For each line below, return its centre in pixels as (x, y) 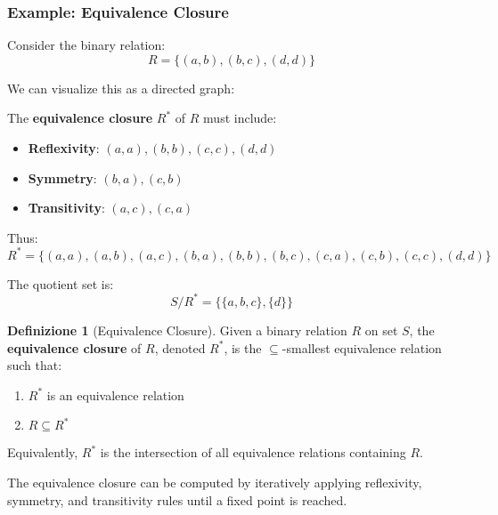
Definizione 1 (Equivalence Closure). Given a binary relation (177, 330)
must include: (240, 118)
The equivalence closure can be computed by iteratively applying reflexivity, (215, 482)
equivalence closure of (74, 347)
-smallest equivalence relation (362, 347)
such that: (35, 365)
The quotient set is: (61, 283)
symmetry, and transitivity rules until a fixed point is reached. (177, 499)
